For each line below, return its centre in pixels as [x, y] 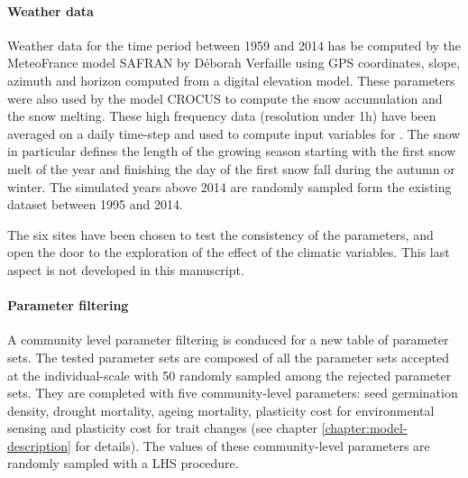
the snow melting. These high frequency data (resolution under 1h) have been [222, 116]
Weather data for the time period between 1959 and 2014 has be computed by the [234, 45]
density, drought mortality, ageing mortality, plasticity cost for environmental [221, 410]
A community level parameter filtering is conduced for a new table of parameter [228, 340]
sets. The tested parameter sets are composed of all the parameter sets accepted [228, 357]
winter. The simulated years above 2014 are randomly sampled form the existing [229, 186]
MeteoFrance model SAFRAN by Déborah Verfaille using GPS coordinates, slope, [234, 63]
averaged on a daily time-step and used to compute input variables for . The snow [234, 133]
